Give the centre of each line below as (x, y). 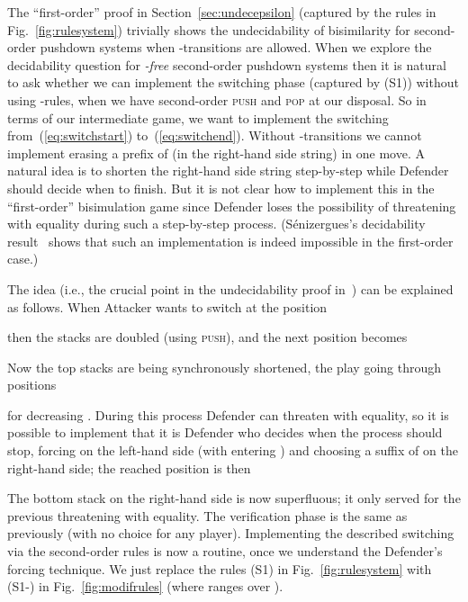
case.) (23, 259)
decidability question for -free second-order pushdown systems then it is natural (227, 64)
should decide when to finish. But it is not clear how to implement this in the (221, 188)
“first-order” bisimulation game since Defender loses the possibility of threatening (232, 206)
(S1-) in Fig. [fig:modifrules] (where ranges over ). (145, 586)
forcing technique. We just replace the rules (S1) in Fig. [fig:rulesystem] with (220, 568)
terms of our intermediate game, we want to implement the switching (198, 117)
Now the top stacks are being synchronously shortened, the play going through (225, 367)
